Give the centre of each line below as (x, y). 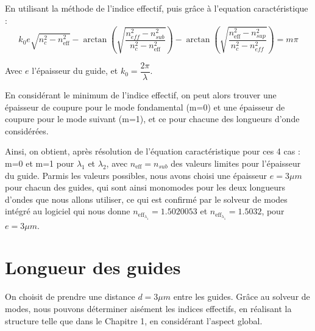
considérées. (27, 130)
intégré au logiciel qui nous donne (68, 211)
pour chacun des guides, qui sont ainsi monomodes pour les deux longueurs (145, 187)
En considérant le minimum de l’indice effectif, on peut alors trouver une (141, 95)
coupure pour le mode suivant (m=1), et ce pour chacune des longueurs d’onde (152, 119)
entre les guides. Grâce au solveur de (242, 296)
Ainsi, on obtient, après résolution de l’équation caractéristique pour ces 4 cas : (153, 151)
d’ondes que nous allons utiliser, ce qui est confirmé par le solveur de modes (146, 199)
